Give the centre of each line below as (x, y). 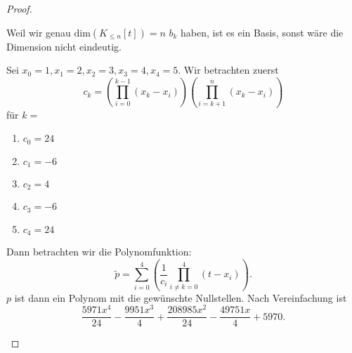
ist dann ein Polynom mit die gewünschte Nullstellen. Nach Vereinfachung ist (181, 297)
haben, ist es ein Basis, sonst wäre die (262, 32)
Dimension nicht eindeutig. (64, 46)
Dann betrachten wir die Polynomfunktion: (99, 252)
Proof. (19, 8)
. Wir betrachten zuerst (228, 70)
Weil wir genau (39, 32)
